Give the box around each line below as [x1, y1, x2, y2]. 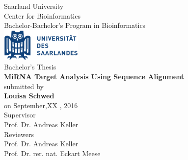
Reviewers [4, 129, 34, 139]
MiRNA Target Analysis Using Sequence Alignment [4, 71, 184, 81]
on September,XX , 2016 [4, 100, 78, 110]
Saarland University [4, 1, 64, 11]
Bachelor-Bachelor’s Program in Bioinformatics [4, 20, 146, 30]
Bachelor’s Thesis [4, 62, 56, 72]
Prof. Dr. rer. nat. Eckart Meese [4, 148, 101, 158]
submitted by [4, 81, 44, 91]
